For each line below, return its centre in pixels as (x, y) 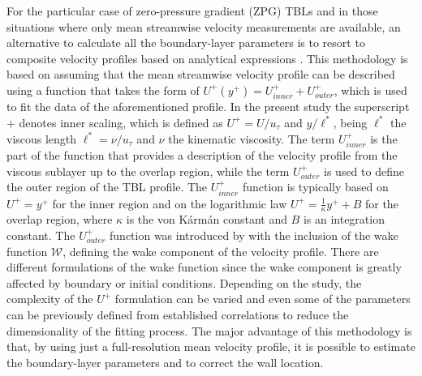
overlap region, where (60, 219)
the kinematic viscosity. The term (252, 138)
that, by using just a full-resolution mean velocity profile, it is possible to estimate (211, 346)
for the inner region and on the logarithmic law (170, 203)
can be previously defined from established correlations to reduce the (178, 314)
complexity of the (50, 299)
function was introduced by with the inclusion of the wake (254, 235)
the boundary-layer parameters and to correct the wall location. (165, 362)
